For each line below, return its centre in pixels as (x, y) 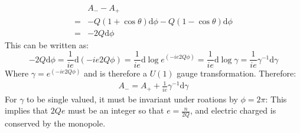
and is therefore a (115, 73)
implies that (27, 110)
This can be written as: (47, 44)
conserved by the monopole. (55, 123)
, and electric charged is (233, 110)
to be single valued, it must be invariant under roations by (132, 99)
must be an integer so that (116, 110)
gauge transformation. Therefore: (237, 73)
